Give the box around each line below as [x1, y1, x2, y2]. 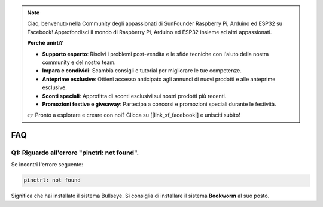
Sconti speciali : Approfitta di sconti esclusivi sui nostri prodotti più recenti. [42, 92, 227, 99]
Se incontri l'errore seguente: [11, 161, 83, 168]
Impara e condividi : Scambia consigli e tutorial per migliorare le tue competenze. [42, 67, 242, 74]
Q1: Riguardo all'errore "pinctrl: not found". [11, 148, 139, 157]
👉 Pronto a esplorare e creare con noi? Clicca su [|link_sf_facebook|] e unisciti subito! [27, 111, 240, 119]
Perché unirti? [27, 39, 63, 47]
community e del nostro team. [42, 59, 116, 66]
